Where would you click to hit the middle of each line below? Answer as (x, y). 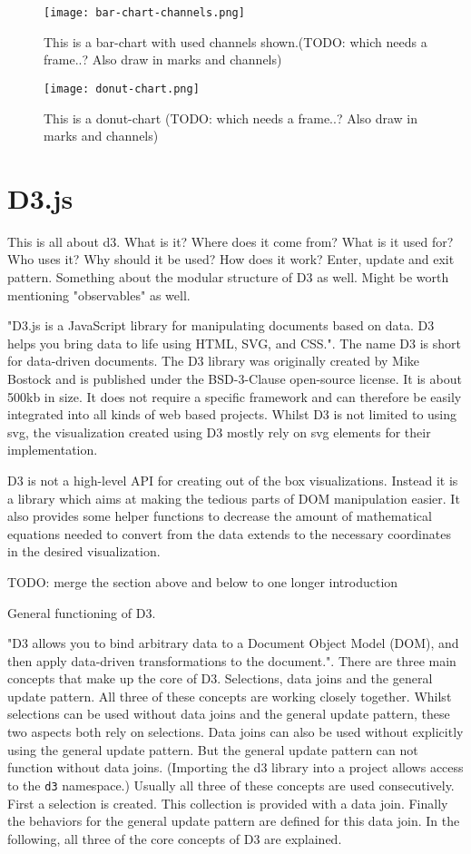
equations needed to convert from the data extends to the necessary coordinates (229, 533)
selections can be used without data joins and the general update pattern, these (229, 714)
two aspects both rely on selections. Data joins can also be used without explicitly (235, 732)
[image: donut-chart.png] (122, 88)
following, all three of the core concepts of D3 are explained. (175, 838)
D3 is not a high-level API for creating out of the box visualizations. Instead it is (233, 480)
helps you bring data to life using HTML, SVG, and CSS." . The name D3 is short (235, 343)
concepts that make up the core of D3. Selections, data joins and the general (220, 678)
